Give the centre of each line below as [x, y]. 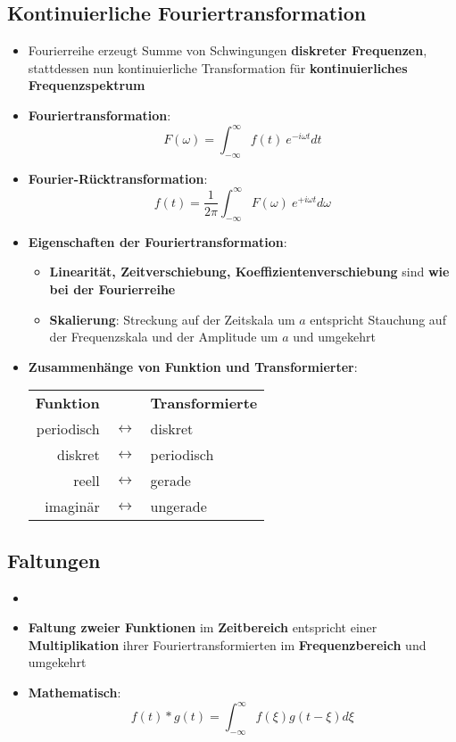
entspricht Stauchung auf [378, 319]
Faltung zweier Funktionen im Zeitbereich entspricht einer [203, 627]
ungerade [178, 507]
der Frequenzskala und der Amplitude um [164, 337]
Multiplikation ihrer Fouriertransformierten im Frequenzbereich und [227, 644]
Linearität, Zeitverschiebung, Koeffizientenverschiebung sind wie [249, 272]
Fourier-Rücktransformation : [118, 178]
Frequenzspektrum [87, 85]
